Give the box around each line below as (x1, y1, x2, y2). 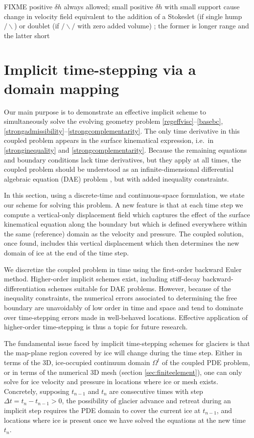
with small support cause (164, 1, 240, 11)
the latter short (4, 30, 50, 40)
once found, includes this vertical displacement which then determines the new (4, 238, 239, 248)
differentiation (4, 283, 46, 293)
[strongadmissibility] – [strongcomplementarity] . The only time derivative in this (4, 125, 240, 136)
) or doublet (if (14, 21, 59, 31)
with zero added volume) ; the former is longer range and (77, 21, 249, 31)
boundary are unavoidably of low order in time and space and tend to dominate (4, 302, 243, 312)
